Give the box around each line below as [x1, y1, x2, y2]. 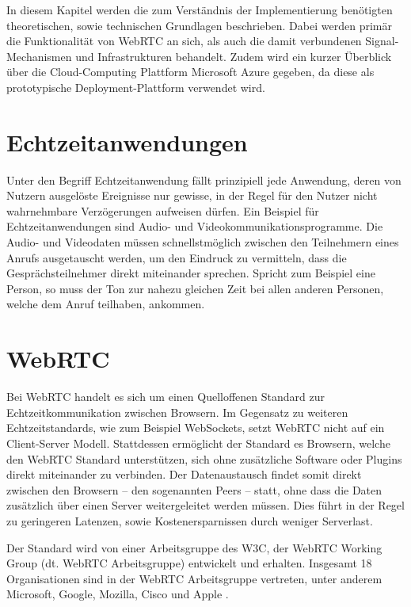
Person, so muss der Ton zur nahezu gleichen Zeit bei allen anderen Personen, [6, 280, 384, 296]
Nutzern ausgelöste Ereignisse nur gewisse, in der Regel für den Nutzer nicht [6, 187, 378, 204]
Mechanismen [6, 48, 72, 64]
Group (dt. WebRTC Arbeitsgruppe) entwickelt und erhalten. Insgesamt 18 [6, 555, 372, 571]
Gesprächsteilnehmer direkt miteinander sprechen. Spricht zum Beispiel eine [6, 265, 375, 281]
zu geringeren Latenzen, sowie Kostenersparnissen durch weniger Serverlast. [6, 512, 373, 529]
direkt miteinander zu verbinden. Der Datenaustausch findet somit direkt [6, 466, 362, 483]
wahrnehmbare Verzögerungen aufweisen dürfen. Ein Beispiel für [6, 202, 319, 219]
